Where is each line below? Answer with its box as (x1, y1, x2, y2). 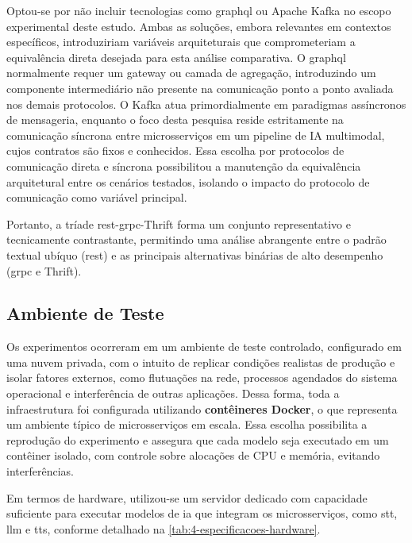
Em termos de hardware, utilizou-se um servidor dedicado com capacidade (6, 489, 368, 506)
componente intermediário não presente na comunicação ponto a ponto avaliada (6, 79, 394, 96)
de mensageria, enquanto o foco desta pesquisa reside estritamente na (6, 111, 344, 128)
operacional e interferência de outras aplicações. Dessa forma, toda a (6, 385, 340, 402)
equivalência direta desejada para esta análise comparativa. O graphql (6, 48, 346, 65)
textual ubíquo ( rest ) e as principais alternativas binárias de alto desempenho (6, 246, 383, 263)
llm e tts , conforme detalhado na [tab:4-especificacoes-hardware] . (6, 520, 321, 537)
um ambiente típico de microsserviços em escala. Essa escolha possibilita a (6, 416, 368, 433)
